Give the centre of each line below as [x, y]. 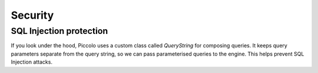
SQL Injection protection [59, 31]
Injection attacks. [32, 62]
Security [32, 15]
